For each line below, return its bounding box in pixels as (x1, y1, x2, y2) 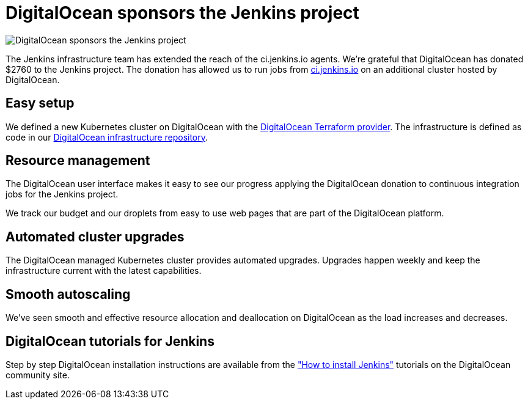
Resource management (5, 153, 150, 169)
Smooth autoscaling (5, 286, 131, 302)
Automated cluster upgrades (5, 229, 185, 244)
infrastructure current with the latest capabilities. (5, 265, 202, 276)
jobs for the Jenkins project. (5, 189, 119, 200)
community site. (5, 369, 70, 380)
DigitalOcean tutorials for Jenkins (5, 333, 215, 349)
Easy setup (5, 95, 75, 111)
